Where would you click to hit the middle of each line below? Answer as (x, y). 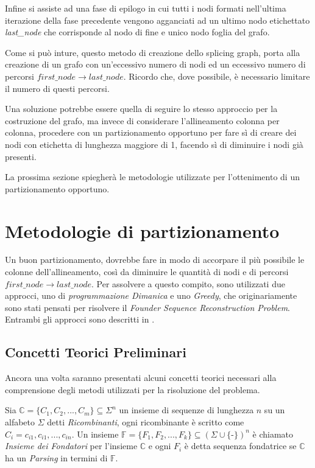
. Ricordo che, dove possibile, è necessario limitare (217, 76)
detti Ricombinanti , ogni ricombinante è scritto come (146, 421)
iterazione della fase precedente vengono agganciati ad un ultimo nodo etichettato (157, 20)
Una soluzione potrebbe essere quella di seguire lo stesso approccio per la (141, 109)
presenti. (21, 156)
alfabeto (20, 421)
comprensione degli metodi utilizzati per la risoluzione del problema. (133, 389)
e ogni (160, 446)
